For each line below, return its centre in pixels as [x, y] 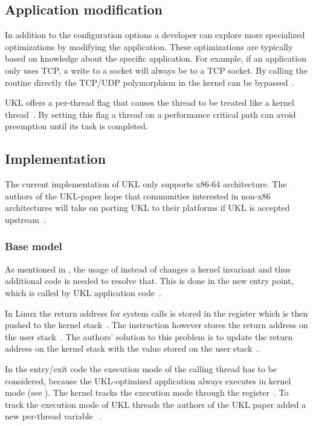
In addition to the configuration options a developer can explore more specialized [155, 35]
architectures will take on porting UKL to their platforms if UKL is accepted [147, 208]
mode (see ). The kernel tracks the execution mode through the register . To [147, 392]
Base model [34, 246]
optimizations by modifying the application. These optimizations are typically [149, 46]
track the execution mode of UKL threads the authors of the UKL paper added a [156, 404]
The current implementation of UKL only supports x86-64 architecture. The [146, 184]
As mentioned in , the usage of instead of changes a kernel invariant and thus [148, 269]
